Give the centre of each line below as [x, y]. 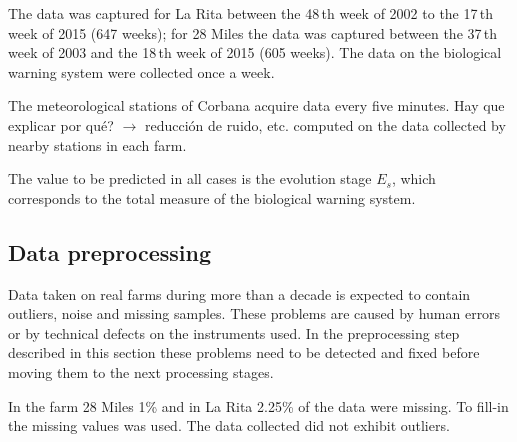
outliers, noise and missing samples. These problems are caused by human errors [254, 313]
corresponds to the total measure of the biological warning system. [212, 197]
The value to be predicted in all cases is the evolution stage [190, 178]
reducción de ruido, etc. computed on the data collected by [325, 124]
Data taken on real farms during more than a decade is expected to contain [239, 293]
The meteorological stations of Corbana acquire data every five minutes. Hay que [256, 105]
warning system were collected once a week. [141, 71]
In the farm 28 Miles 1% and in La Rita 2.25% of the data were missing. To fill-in [258, 405]
